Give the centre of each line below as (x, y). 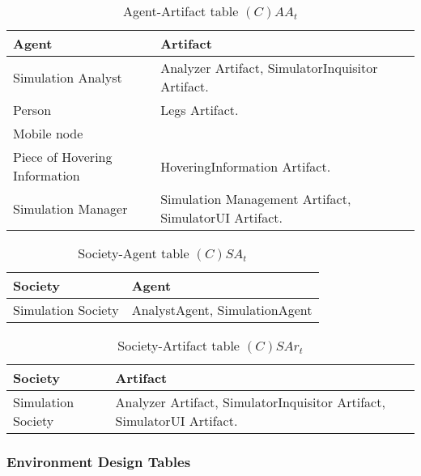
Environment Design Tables (99, 461)
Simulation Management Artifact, (256, 199)
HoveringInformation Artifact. (246, 166)
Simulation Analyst (68, 77)
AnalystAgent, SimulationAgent (222, 310)
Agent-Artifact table (181, 11)
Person (32, 110)
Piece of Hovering (63, 157)
